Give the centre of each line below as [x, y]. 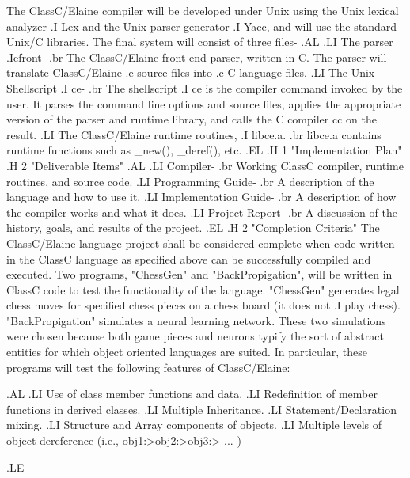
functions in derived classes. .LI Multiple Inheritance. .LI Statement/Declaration [201, 409]
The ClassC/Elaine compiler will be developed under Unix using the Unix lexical [203, 10]
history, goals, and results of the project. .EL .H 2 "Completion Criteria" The [193, 228]
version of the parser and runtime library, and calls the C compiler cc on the [192, 119]
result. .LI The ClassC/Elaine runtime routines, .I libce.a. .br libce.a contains [194, 134]
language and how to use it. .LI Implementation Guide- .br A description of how [201, 197]
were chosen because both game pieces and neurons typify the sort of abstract [195, 336]
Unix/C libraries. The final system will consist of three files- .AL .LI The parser [200, 42]
